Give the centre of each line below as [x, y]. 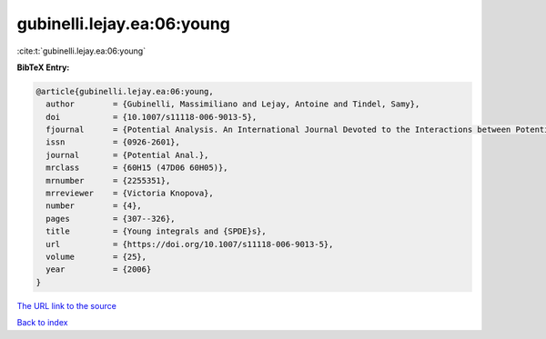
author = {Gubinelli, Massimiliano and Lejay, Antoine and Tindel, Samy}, [233, 104]
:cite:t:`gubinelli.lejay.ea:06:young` [81, 51]
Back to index [42, 323]
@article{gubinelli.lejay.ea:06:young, [125, 91]
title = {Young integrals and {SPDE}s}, [157, 231]
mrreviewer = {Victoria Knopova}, [130, 194]
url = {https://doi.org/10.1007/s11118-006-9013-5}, [190, 244]
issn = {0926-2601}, [113, 142]
